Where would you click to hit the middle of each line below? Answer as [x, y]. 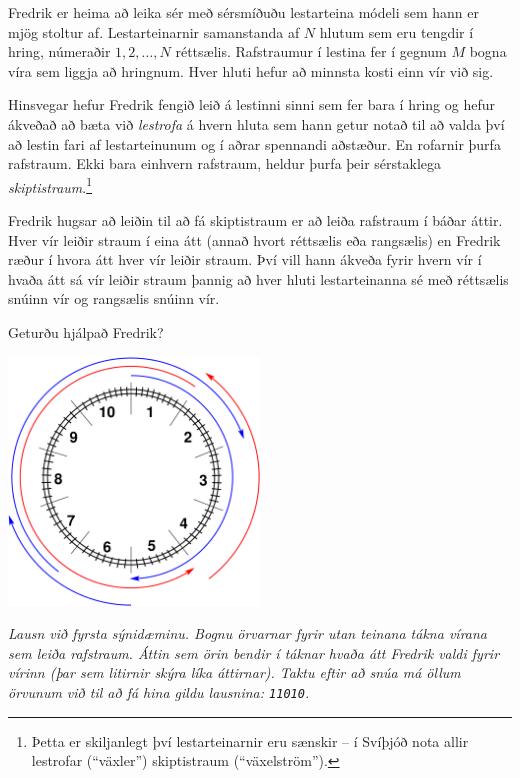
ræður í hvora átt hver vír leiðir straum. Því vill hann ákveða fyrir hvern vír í [245, 259]
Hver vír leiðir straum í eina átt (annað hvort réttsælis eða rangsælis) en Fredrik [254, 239]
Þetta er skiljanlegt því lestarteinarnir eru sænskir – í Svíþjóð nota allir [250, 740]
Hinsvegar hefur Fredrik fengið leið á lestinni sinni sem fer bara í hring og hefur [251, 104]
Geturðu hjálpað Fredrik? [86, 331]
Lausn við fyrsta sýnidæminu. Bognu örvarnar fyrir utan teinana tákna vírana [248, 633]
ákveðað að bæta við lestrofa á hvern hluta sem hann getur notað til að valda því [256, 123]
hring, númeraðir [59, 51]
